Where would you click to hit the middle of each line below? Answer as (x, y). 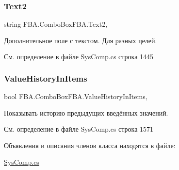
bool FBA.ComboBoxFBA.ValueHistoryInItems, (76, 96)
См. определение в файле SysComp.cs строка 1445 (79, 57)
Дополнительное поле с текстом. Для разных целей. (81, 40)
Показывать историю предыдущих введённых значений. (86, 112)
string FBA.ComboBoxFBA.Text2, (56, 24)
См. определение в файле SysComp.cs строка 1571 (79, 129)
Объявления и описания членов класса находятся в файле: (90, 145)
